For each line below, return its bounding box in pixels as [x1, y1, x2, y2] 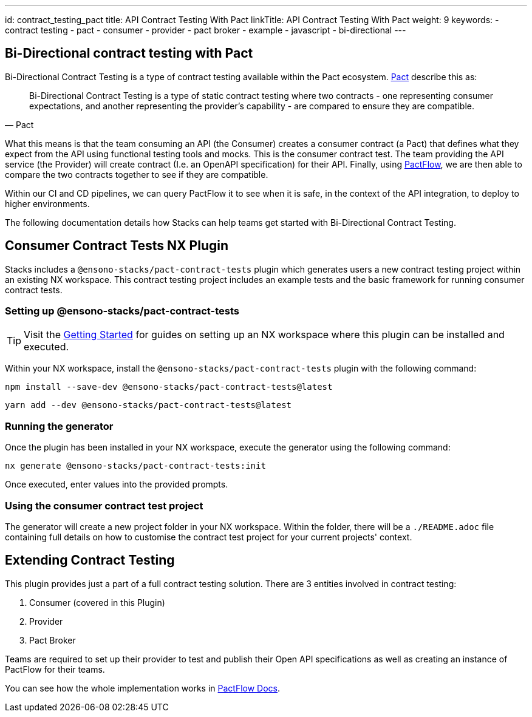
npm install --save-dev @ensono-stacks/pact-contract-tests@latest [5, 382, 333, 392]
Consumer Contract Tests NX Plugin [5, 238, 228, 254]
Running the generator [5, 420, 114, 432]
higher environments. [5, 198, 90, 209]
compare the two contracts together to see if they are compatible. [5, 169, 268, 180]
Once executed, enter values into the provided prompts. [5, 479, 228, 490]
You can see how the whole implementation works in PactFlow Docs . [5, 682, 281, 693]
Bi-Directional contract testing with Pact [5, 46, 253, 61]
